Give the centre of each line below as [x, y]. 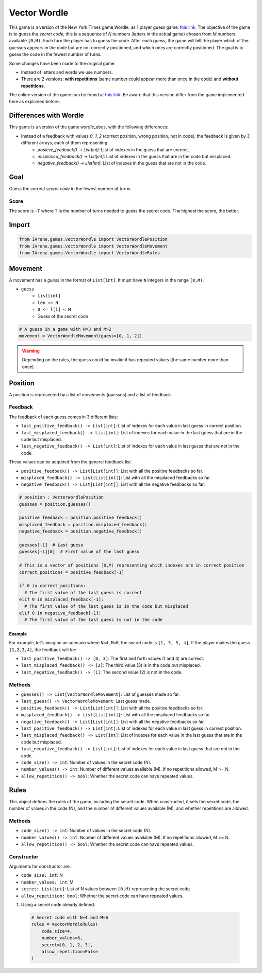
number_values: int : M [47, 882]
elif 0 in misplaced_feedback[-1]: [61, 600]
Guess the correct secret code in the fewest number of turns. [70, 189]
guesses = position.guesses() [55, 504]
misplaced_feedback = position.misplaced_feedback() [83, 524]
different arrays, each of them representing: [65, 143]
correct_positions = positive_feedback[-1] [72, 572]
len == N [48, 302]
